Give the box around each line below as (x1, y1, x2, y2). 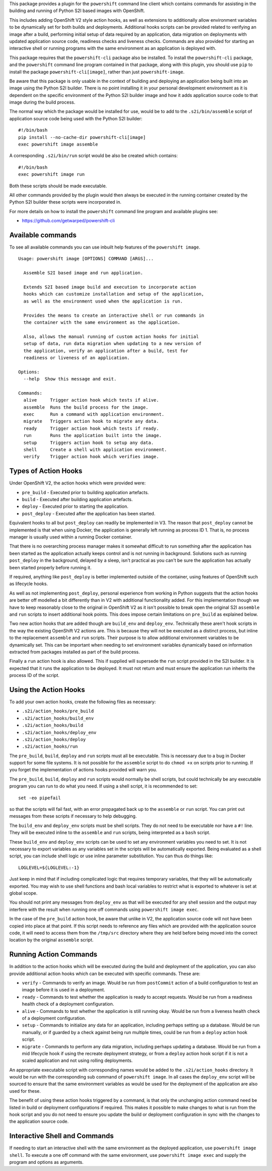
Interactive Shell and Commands (9, 1132, 114, 1140)
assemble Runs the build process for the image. (23, 404, 149, 410)
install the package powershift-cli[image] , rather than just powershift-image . (9, 69, 185, 75)
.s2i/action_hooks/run (22, 744, 78, 750)
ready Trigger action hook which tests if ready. (23, 425, 159, 431)
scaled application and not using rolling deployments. (22, 1057, 133, 1063)
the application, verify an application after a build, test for (23, 348, 188, 354)
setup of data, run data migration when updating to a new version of (23, 341, 201, 347)
